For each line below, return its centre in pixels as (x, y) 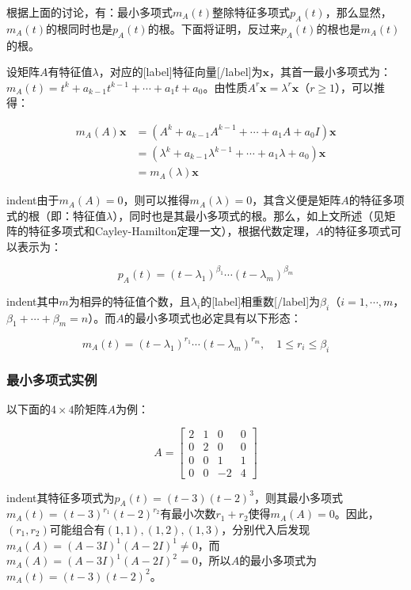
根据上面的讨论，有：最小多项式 (89, 12)
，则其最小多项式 (298, 497)
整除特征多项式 (251, 12)
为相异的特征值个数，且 (129, 301)
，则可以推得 (156, 200)
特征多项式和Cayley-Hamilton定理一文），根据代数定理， (172, 231)
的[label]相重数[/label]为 (261, 301)
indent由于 (33, 200)
